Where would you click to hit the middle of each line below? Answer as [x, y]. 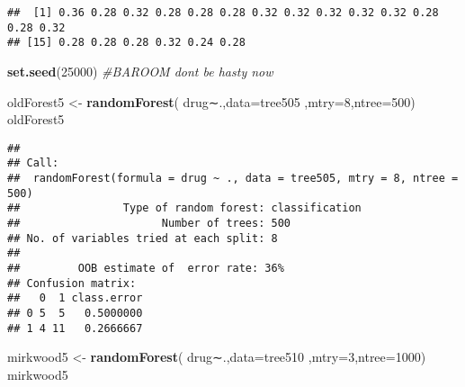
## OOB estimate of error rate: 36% [146, 268]
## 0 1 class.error [75, 298]
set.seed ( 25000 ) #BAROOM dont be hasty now [140, 71]
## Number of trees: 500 [149, 224]
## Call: [33, 163]
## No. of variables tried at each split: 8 [143, 238]
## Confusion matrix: [72, 283]
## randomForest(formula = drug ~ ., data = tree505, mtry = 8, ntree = [233, 179]
